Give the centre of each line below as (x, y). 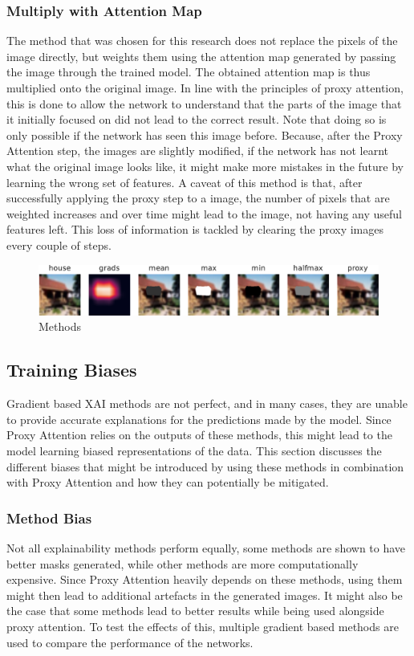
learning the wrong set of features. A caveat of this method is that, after (185, 182)
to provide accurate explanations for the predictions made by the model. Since (199, 419)
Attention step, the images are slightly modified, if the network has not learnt (198, 151)
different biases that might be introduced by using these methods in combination (205, 466)
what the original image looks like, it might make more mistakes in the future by (205, 166)
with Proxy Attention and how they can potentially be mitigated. (168, 482)
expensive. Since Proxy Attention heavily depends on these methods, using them (205, 579)
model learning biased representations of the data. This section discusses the (194, 451)
